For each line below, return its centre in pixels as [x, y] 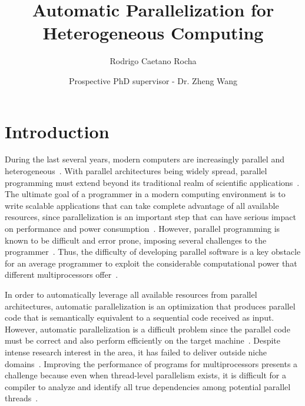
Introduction [57, 131]
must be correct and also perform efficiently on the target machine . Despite [143, 340]
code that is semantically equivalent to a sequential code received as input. [140, 317]
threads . [21, 398]
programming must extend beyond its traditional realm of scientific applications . [152, 182]
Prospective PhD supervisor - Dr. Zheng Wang [153, 80]
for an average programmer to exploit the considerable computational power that [151, 263]
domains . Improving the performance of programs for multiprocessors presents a [151, 363]
